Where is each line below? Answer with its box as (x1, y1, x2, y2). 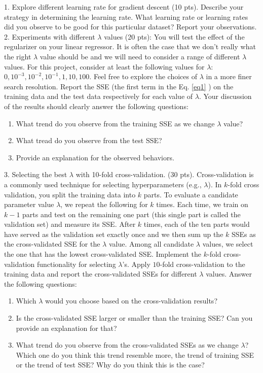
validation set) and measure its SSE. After (4, 219, 136, 229)
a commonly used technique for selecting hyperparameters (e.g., (4, 179, 202, 189)
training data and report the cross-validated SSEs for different (4, 268, 197, 279)
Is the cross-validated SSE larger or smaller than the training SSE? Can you (16, 313, 253, 323)
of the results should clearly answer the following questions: (4, 100, 189, 111)
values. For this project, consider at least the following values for (4, 61, 205, 72)
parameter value (4, 199, 54, 210)
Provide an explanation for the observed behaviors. (16, 152, 174, 162)
